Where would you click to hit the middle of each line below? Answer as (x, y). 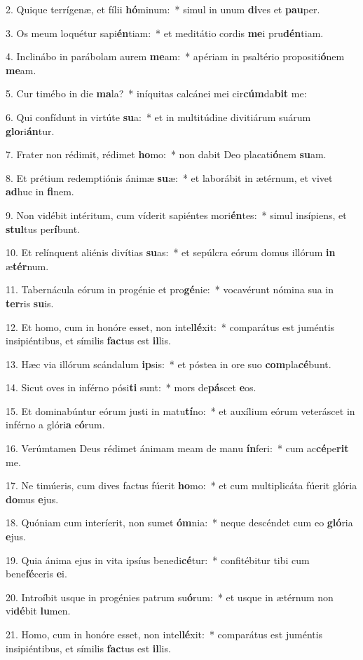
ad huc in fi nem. (40, 191)
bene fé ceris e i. (36, 574)
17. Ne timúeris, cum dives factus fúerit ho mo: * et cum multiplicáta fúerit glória (181, 485)
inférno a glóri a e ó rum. (55, 424)
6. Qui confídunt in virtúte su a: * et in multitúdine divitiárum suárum (158, 117)
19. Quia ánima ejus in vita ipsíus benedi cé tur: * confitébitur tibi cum (158, 560)
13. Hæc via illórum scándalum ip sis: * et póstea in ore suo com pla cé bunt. (169, 364)
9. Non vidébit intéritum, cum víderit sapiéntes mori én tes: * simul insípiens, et (176, 215)
